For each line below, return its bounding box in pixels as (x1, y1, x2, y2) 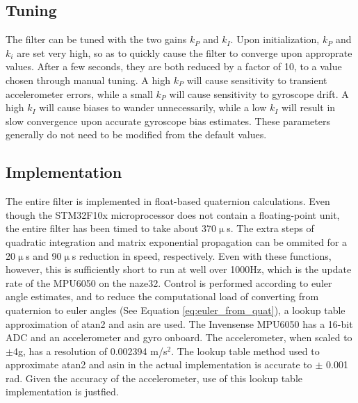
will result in (281, 100, 336, 115)
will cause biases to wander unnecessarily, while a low (39, 100, 267, 115)
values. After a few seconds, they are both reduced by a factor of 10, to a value (6, 59, 342, 74)
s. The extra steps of (227, 221, 314, 236)
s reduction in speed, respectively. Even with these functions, (72, 248, 332, 263)
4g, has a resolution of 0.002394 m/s (13, 343, 168, 358)
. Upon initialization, (230, 32, 320, 47)
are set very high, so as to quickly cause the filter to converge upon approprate (17, 45, 352, 60)
